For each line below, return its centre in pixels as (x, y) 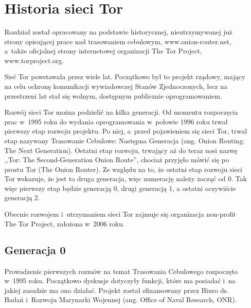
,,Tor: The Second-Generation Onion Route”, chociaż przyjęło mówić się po (117, 160)
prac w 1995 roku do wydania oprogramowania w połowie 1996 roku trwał (116, 121)
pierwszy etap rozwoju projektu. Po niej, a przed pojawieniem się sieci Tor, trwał (126, 131)
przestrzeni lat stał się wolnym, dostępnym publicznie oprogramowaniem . (113, 95)
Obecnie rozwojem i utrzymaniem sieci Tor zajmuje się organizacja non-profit (120, 214)
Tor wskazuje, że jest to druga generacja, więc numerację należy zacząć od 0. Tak (126, 179)
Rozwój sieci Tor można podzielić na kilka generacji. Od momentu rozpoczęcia (121, 112)
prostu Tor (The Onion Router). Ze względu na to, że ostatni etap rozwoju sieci (124, 169)
